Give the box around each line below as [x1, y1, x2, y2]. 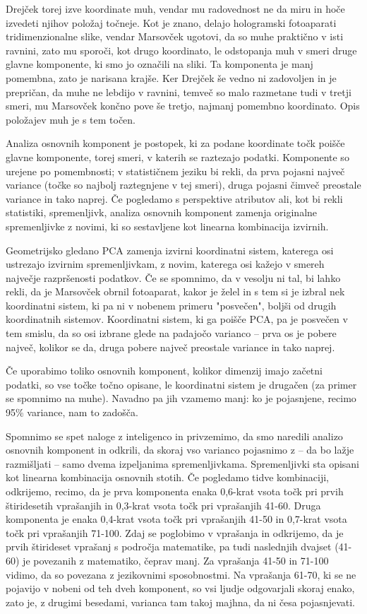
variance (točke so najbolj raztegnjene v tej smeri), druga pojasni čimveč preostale [6, 177, 361, 192]
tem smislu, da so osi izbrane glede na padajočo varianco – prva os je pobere [6, 326, 337, 341]
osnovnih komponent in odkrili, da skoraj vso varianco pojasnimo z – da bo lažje [6, 442, 354, 457]
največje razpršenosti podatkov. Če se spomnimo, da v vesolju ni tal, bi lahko [6, 270, 341, 285]
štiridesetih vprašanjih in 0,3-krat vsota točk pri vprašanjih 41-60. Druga [6, 497, 321, 512]
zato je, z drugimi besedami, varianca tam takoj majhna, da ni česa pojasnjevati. [6, 594, 355, 609]
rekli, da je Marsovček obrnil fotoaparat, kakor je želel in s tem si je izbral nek [6, 284, 345, 299]
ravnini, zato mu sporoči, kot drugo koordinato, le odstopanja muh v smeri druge [6, 42, 357, 57]
